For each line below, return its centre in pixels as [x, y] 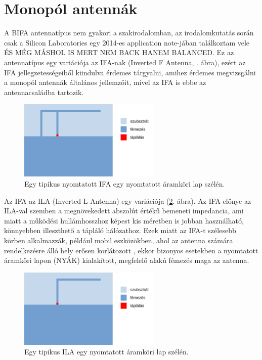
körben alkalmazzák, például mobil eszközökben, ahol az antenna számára [119, 240]
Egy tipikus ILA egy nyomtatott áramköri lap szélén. [106, 352]
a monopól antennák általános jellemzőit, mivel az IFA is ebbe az [105, 82]
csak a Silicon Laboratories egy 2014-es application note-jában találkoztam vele [127, 42]
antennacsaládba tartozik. [44, 92]
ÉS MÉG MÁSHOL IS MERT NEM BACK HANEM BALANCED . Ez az [119, 52]
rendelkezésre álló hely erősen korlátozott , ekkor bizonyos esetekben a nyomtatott [131, 250]
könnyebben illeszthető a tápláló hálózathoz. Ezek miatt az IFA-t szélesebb [120, 230]
